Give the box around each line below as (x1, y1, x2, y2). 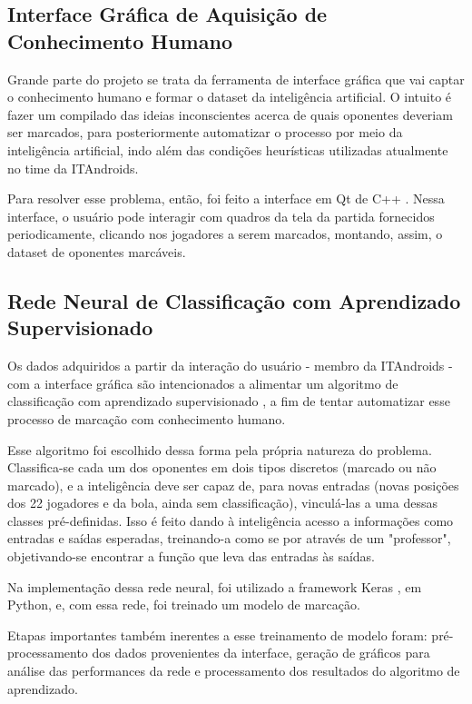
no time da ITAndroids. (7, 158, 139, 177)
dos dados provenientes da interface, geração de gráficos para (92, 643, 430, 662)
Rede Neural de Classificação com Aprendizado (7, 286, 461, 314)
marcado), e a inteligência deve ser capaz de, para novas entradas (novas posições (7, 475, 459, 494)
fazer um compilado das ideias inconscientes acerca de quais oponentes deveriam (7, 104, 453, 124)
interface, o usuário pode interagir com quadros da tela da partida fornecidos (7, 206, 435, 225)
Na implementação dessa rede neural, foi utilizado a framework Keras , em (7, 577, 422, 596)
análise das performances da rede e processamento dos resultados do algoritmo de (7, 661, 460, 680)
